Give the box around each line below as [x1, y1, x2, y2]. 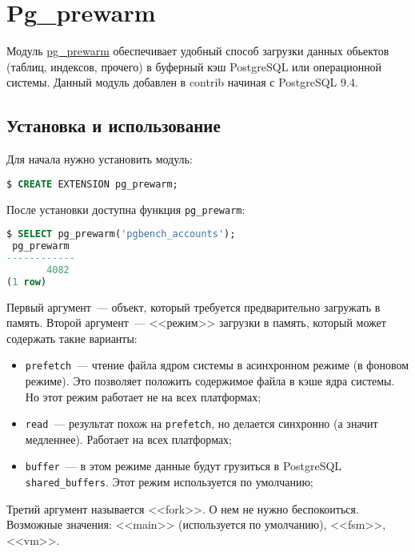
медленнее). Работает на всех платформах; [25, 430, 233, 447]
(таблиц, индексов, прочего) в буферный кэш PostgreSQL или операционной [6, 58, 382, 75]
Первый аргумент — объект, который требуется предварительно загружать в [6, 298, 381, 315]
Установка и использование [6, 113, 221, 138]
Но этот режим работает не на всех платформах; [25, 388, 261, 405]
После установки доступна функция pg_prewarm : [6, 200, 245, 217]
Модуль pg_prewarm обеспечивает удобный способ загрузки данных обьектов [6, 42, 389, 59]
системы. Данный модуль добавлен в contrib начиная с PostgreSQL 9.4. [6, 74, 358, 91]
